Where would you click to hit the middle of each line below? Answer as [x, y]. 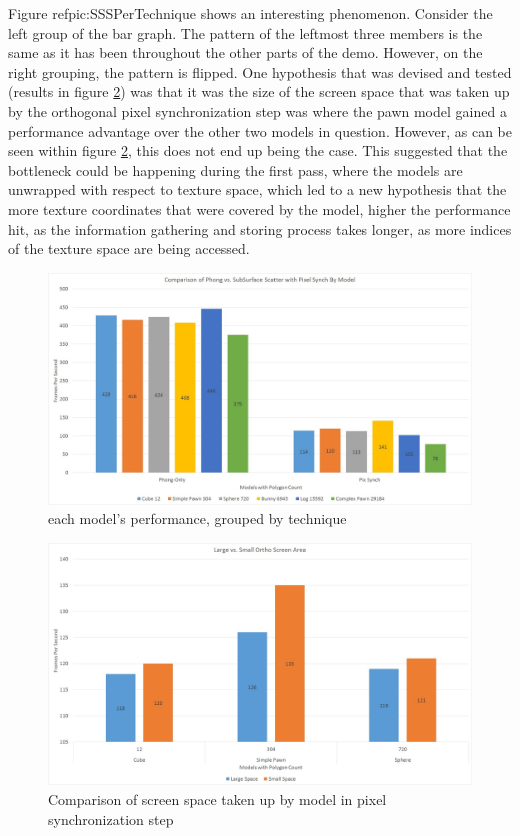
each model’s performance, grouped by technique [197, 518]
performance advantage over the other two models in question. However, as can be [260, 130]
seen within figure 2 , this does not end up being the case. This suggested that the [258, 150]
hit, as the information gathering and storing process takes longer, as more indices [260, 228]
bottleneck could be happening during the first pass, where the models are [235, 169]
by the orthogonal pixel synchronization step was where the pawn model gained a [257, 110]
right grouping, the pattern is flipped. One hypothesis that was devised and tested [260, 71]
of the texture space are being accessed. [129, 248]
